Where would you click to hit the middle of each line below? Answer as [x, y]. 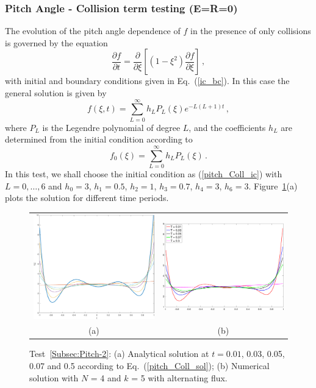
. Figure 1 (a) [273, 185]
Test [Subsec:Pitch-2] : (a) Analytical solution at [119, 354]
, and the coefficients [227, 127]
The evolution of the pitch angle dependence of [93, 31]
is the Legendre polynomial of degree [111, 127]
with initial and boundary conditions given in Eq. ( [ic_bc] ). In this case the [147, 81]
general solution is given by [56, 93]
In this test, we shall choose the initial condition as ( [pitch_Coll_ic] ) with [144, 174]
